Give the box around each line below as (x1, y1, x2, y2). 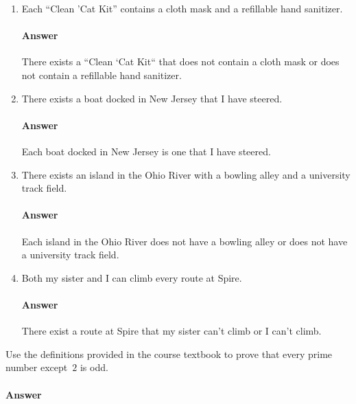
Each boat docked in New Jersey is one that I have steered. (21, 144, 271, 158)
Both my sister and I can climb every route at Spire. (21, 270, 242, 284)
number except (5, 360, 68, 374)
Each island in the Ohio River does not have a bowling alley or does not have (21, 234, 348, 248)
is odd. (80, 360, 108, 374)
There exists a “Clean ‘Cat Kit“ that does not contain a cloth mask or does (21, 54, 340, 69)
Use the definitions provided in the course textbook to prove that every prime (5, 346, 333, 361)
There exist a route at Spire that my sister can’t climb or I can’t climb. (21, 324, 322, 338)
